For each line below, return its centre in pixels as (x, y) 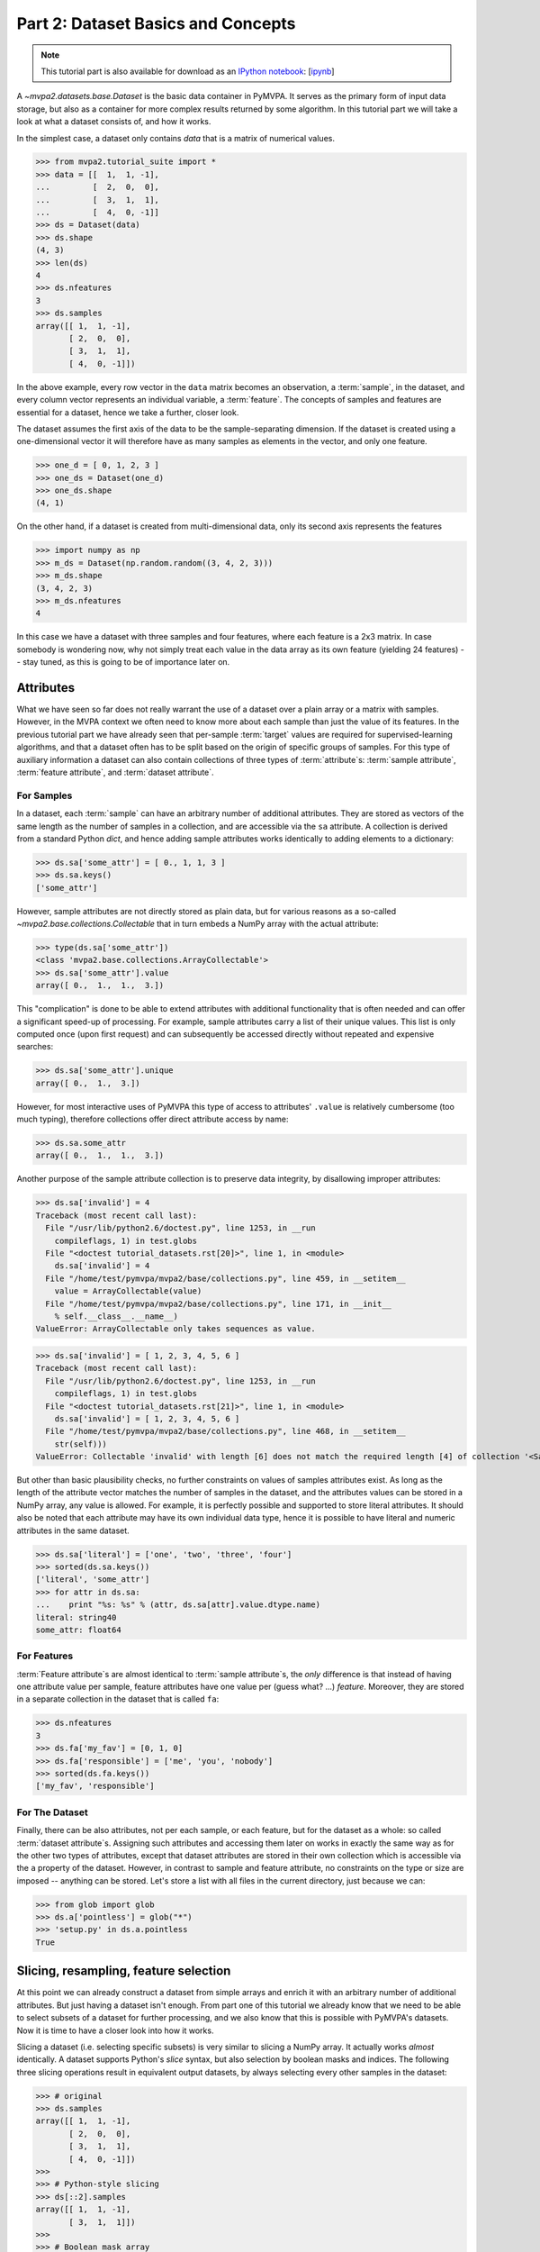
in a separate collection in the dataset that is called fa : (118, 1699)
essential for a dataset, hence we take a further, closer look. (128, 412)
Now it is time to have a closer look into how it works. (115, 2030)
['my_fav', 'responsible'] (95, 1786)
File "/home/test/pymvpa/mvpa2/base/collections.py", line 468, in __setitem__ (226, 1431)
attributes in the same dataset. (73, 1530)
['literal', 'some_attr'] (93, 1580)
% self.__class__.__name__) (117, 1316)
